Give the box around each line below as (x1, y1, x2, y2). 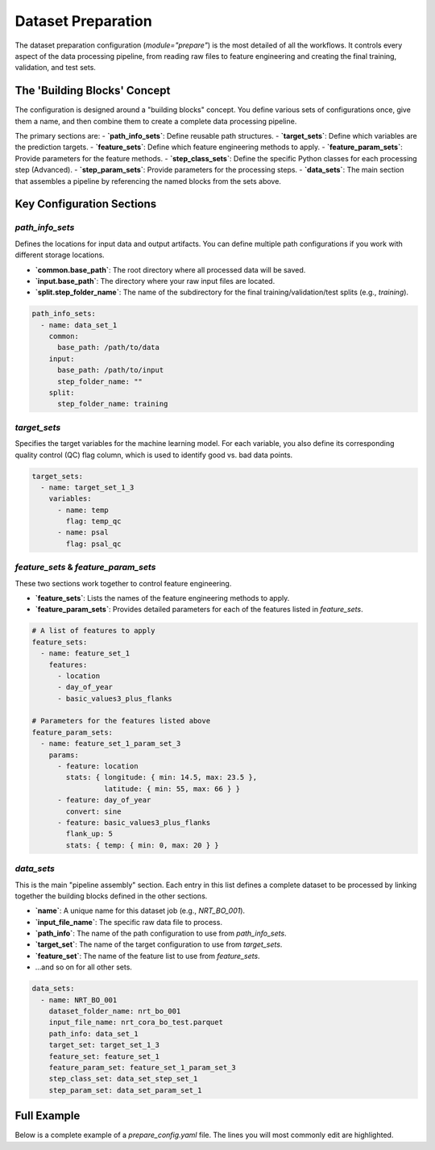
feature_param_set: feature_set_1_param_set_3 (48, 1063, 237, 1072)
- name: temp (57, 505, 109, 515)
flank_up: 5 (65, 829, 113, 839)
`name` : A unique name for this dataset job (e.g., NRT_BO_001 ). (35, 906, 246, 915)
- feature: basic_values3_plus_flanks (57, 819, 211, 827)
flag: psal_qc (65, 539, 122, 548)
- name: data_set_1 (40, 320, 118, 330)
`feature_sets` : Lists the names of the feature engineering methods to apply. (35, 593, 290, 602)
